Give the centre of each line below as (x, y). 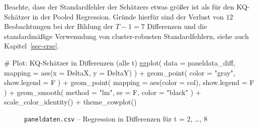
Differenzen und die (177, 26)
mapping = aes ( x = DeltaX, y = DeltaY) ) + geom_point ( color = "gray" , (120, 72)
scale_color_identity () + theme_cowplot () (70, 102)
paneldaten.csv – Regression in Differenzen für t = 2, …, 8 (116, 118)
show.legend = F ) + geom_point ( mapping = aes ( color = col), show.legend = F (129, 82)
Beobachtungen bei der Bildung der (59, 26)
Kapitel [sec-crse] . (32, 46)
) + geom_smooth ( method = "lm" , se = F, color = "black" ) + (103, 92)
